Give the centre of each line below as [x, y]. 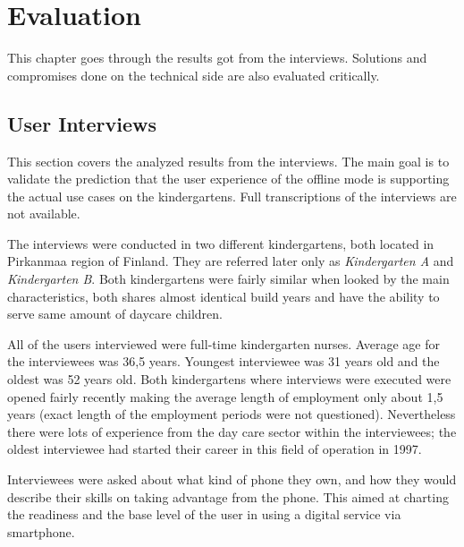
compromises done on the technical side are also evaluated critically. [194, 75]
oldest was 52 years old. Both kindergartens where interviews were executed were [229, 379]
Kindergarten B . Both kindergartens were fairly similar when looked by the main [228, 279]
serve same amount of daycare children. [115, 314]
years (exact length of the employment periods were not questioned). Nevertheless [232, 414]
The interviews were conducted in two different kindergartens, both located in [221, 243]
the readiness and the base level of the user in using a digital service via [204, 514]
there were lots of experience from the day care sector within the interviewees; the [232, 431]
